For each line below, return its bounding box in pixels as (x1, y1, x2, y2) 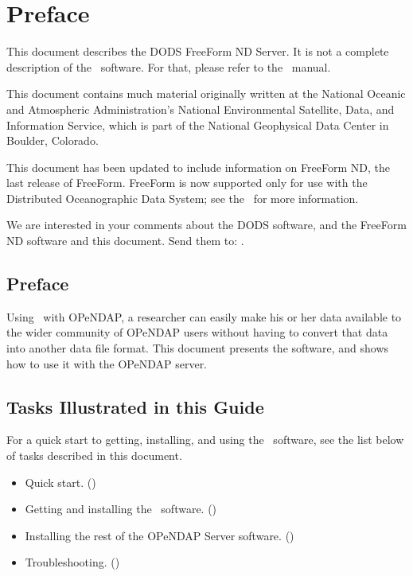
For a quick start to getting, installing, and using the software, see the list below (6, 431, 404, 448)
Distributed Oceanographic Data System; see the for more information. (6, 189, 359, 206)
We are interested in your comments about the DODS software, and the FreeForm (6, 216, 407, 233)
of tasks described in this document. (6, 447, 182, 464)
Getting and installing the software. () (25, 500, 217, 517)
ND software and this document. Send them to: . (6, 232, 244, 249)
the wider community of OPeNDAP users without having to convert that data (6, 324, 388, 341)
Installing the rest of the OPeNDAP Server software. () (25, 527, 294, 543)
